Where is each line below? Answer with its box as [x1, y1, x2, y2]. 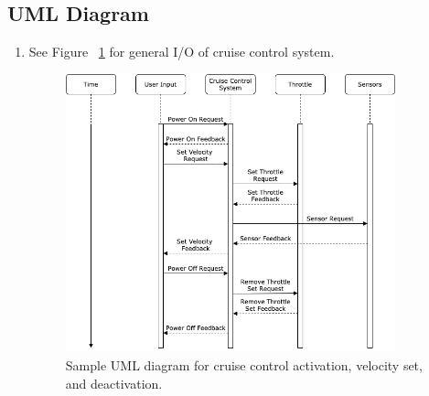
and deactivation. [65, 373, 163, 392]
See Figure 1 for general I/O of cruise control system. [28, 42, 335, 61]
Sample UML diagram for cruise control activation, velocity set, [65, 355, 423, 374]
